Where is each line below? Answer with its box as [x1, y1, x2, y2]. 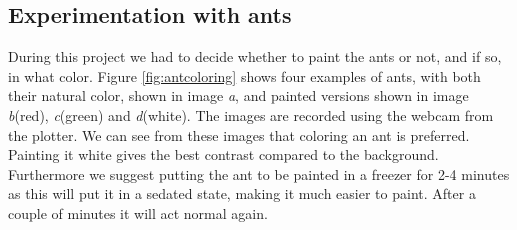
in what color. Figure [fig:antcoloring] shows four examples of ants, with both [8, 65, 481, 86]
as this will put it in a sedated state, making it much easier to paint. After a [8, 183, 476, 204]
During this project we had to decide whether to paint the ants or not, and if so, [8, 46, 502, 67]
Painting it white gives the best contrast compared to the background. [8, 144, 439, 165]
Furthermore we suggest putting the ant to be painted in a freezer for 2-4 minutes [8, 163, 510, 184]
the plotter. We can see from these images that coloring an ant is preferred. [8, 124, 470, 145]
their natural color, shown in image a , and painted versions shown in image [8, 85, 469, 106]
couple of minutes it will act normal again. [8, 202, 268, 223]
